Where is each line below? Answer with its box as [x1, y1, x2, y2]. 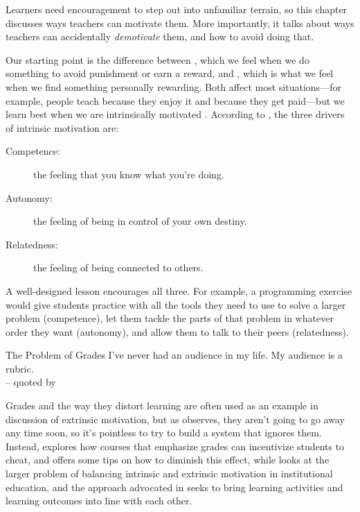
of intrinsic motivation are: [6, 120, 119, 135]
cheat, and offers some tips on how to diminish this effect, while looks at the [6, 452, 330, 467]
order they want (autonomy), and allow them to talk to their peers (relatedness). [6, 324, 349, 339]
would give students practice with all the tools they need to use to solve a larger [6, 297, 346, 312]
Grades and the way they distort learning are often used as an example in [6, 398, 318, 413]
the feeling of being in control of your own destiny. [33, 214, 247, 228]
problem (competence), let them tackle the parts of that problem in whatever [6, 311, 334, 325]
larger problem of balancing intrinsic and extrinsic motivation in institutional [6, 466, 333, 481]
